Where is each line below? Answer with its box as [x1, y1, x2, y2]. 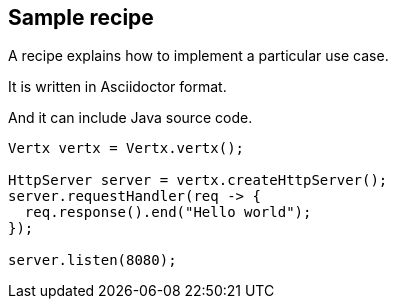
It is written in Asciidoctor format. [8, 78, 227, 96]
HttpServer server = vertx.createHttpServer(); [8, 172, 388, 189]
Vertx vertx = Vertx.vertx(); [8, 140, 245, 157]
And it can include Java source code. [8, 109, 253, 127]
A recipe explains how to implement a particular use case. [8, 47, 389, 65]
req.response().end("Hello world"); [24, 204, 312, 221]
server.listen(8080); [8, 252, 177, 269]
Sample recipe [8, 5, 154, 30]
